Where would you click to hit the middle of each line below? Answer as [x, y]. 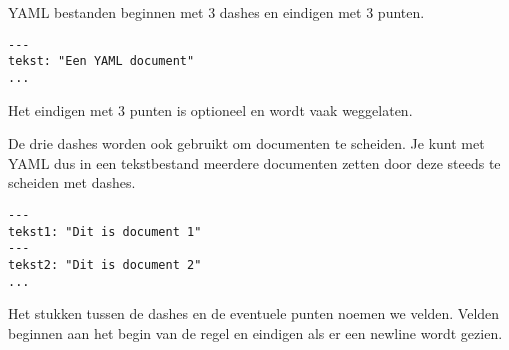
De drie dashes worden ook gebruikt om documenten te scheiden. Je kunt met [246, 143]
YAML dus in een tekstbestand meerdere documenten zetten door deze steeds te [254, 162]
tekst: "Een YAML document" [101, 61]
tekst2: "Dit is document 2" [105, 264]
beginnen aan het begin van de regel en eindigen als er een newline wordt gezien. [255, 332]
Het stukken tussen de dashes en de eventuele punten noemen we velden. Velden [254, 313]
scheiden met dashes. [72, 182]
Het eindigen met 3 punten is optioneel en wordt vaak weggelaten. [210, 109]
